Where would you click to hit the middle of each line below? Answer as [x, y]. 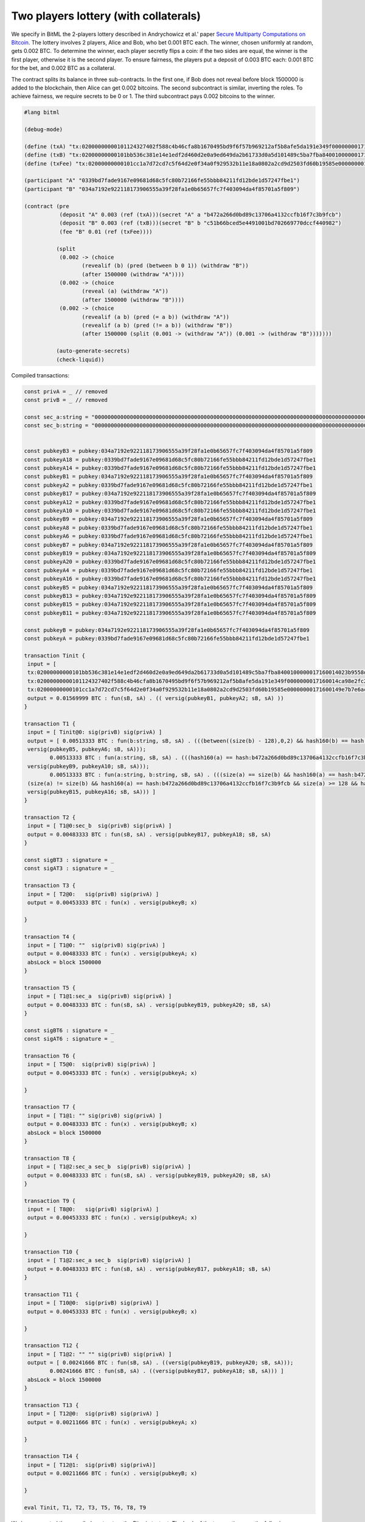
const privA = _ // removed [66, 391]
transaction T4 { [50, 937]
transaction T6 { [50, 1056]
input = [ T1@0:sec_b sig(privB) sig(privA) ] [100, 826]
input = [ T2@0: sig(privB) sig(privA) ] [93, 894]
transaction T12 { [51, 1346]
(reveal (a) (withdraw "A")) [125, 291]
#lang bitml [42, 112]
